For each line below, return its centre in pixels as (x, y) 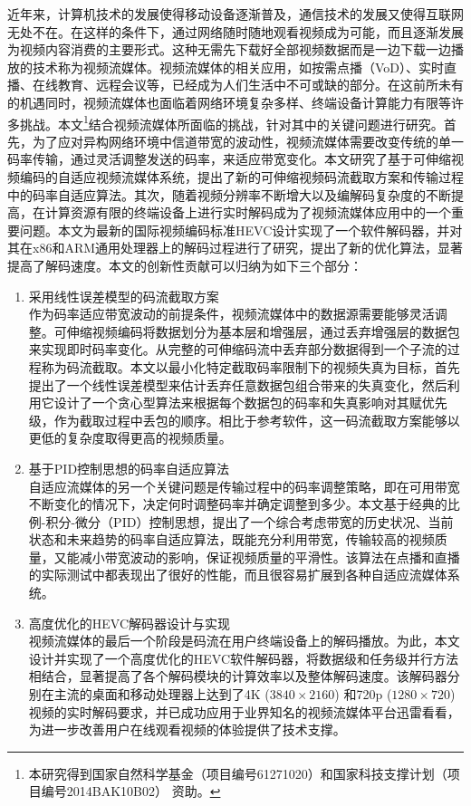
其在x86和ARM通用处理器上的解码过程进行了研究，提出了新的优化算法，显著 (235, 248)
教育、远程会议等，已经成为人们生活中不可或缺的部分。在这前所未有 (260, 85)
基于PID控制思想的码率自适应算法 (129, 468)
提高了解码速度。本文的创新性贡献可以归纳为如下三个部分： (185, 265)
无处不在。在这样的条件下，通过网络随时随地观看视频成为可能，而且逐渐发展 (235, 31)
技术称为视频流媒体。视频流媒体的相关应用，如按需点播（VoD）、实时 (238, 67)
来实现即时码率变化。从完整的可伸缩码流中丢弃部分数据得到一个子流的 (238, 349)
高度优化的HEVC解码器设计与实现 (130, 623)
